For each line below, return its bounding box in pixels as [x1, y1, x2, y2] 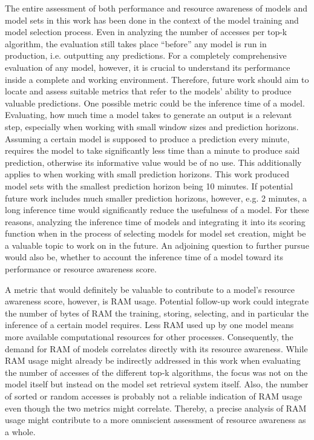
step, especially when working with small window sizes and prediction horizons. [5, 120, 299, 133]
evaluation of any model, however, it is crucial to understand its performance [5, 61, 290, 73]
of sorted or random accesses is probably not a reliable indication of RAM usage [5, 390, 303, 402]
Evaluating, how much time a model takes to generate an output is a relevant [5, 108, 292, 121]
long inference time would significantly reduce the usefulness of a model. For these [5, 203, 309, 216]
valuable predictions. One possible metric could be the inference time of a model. [5, 96, 305, 109]
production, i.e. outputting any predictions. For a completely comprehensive [5, 49, 287, 62]
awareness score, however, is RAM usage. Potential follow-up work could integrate [5, 295, 309, 307]
